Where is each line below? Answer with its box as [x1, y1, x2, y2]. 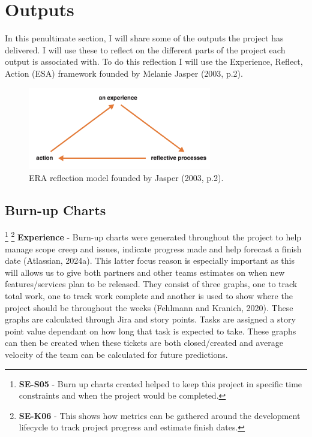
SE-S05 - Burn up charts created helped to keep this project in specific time [19, 377, 302, 390]
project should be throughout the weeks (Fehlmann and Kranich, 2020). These [5, 301, 293, 314]
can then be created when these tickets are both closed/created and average [5, 336, 283, 349]
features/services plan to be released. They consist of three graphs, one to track [5, 278, 298, 290]
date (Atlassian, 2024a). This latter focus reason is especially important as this [5, 254, 295, 267]
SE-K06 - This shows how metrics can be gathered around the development [19, 409, 301, 421]
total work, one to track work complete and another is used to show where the [5, 290, 293, 302]
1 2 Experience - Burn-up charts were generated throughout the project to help [5, 229, 302, 243]
